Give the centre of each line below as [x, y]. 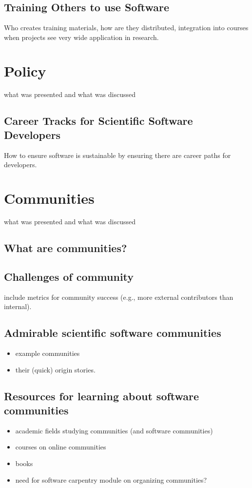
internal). [18, 306]
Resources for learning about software [102, 396]
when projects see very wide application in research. [81, 37]
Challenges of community [69, 276]
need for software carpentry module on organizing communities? [111, 479]
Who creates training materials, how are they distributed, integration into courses [126, 28]
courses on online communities [61, 447]
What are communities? [66, 248]
